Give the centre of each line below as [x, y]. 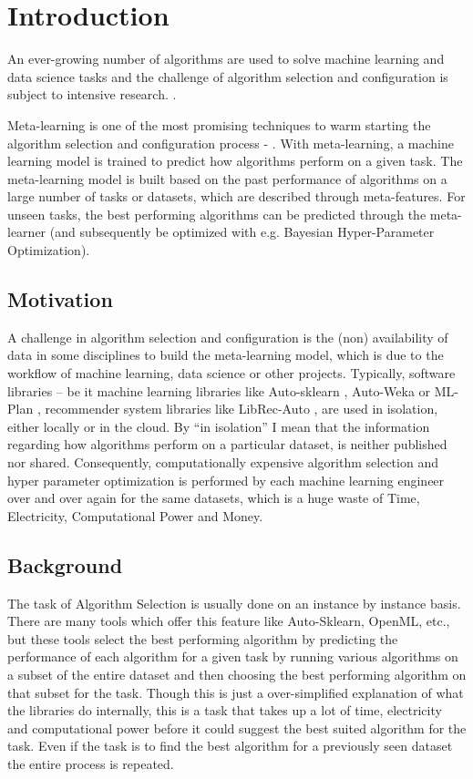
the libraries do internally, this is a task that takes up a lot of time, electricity [225, 710]
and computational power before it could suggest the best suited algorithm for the [237, 728]
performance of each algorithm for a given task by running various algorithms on [233, 656]
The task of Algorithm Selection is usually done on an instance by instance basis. [234, 603]
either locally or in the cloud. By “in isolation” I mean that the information [219, 426]
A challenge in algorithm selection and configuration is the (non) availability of [228, 337]
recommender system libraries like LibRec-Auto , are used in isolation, [242, 409]
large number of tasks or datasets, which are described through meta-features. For [236, 196]
